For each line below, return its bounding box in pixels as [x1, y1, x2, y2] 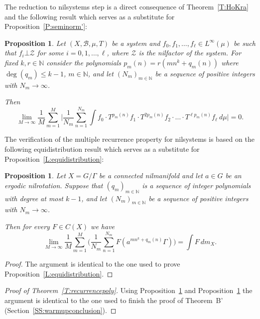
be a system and [112, 37, 160, 48]
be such [233, 37, 256, 48]
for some [37, 47, 64, 58]
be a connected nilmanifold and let [99, 170, 203, 181]
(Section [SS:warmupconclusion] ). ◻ [4, 305, 117, 315]
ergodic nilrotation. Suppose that [4, 180, 103, 190]
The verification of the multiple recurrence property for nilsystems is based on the [4, 134, 255, 144]
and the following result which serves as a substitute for [4, 11, 175, 21]
